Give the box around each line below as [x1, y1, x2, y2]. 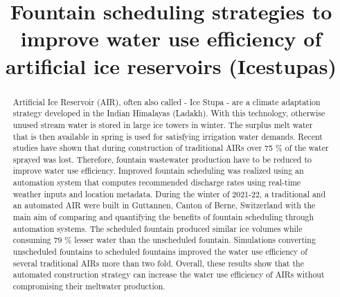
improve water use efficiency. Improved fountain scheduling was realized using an [12, 165, 304, 177]
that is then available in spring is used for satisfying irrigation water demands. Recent [12, 130, 323, 142]
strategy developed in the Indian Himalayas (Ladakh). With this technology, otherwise [12, 107, 325, 119]
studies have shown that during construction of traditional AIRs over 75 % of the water [12, 142, 329, 154]
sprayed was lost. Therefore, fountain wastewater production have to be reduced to [12, 153, 312, 165]
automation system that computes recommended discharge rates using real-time [12, 177, 301, 188]
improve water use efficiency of [20, 24, 322, 53]
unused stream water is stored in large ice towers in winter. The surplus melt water [12, 118, 313, 130]
